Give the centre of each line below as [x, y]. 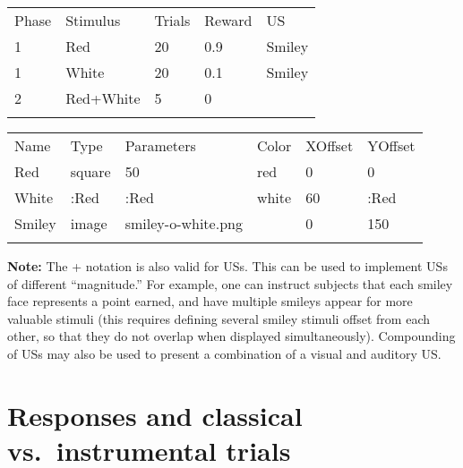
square [90, 171]
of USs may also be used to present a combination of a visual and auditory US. [224, 353]
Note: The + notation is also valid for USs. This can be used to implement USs [227, 266]
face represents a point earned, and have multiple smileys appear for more [210, 301]
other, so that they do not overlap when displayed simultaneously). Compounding [231, 336]
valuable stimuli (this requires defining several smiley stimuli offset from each [219, 318]
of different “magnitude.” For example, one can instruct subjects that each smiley [230, 283]
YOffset [391, 145]
